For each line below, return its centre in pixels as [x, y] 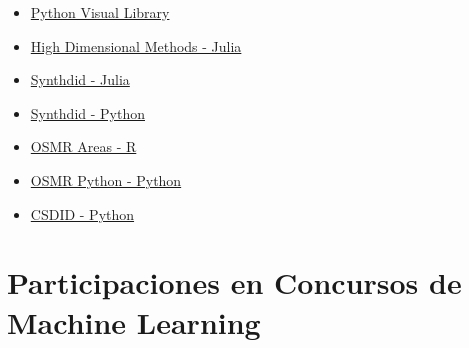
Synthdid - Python [87, 112]
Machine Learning [134, 321]
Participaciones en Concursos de [234, 282]
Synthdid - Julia [80, 79]
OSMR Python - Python [106, 179]
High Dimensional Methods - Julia [136, 45]
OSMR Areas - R [83, 146]
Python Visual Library [100, 12]
